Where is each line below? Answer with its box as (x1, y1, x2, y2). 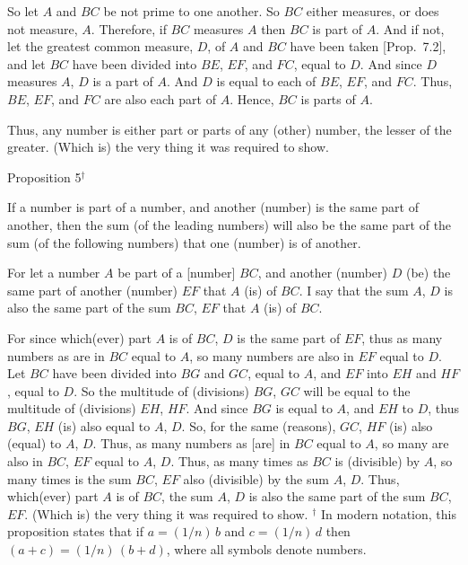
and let (7, 54, 46, 73)
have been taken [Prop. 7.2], (290, 37, 446, 56)
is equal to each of (216, 72, 316, 91)
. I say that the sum (299, 280, 409, 299)
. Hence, (230, 89, 274, 108)
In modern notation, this (320, 504, 456, 523)
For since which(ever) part (7, 328, 152, 347)
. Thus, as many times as (170, 452, 308, 471)
